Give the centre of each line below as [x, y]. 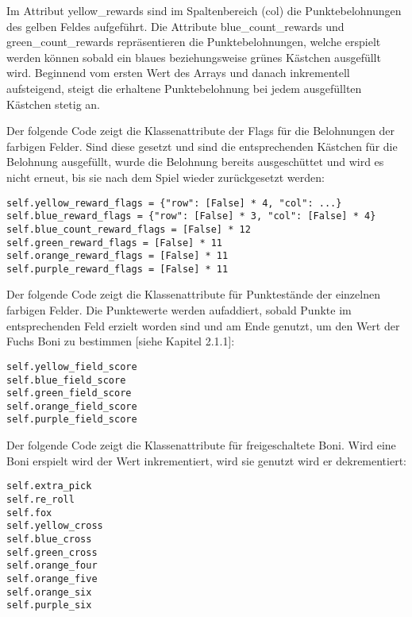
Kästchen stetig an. [53, 104]
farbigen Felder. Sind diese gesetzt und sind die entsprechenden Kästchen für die [202, 146]
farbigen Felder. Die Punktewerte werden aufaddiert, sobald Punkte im [179, 310]
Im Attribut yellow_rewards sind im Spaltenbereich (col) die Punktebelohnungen [204, 10]
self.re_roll [40, 499]
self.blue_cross [49, 539]
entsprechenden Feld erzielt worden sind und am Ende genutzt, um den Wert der [203, 325]
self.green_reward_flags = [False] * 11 [115, 243]
